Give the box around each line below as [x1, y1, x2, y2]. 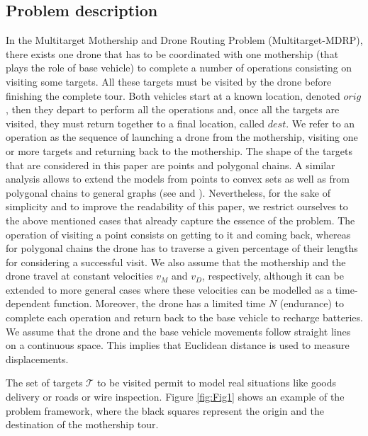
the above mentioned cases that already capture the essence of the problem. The [6, 212, 355, 227]
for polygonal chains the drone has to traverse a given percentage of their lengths [6, 241, 358, 256]
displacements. [6, 351, 69, 366]
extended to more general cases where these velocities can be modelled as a [6, 282, 333, 297]
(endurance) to [279, 296, 345, 311]
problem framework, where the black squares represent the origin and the [6, 403, 324, 418]
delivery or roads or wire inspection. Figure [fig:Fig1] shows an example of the [6, 389, 345, 404]
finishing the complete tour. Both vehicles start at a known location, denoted [6, 88, 340, 103]
